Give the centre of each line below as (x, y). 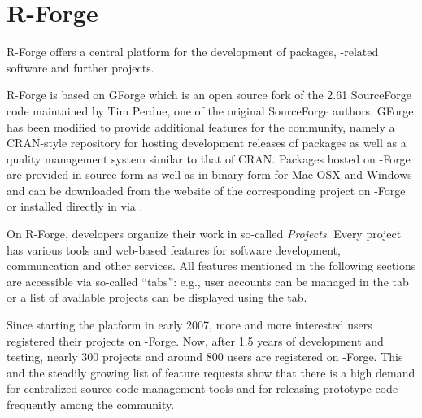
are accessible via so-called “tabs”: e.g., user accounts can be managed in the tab (208, 281)
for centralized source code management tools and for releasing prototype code (202, 388)
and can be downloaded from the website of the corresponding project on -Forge (206, 190)
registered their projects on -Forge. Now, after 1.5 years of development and (195, 340)
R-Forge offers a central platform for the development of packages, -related (193, 52)
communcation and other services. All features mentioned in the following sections (211, 266)
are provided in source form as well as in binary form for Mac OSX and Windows (209, 174)
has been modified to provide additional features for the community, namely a (201, 126)
